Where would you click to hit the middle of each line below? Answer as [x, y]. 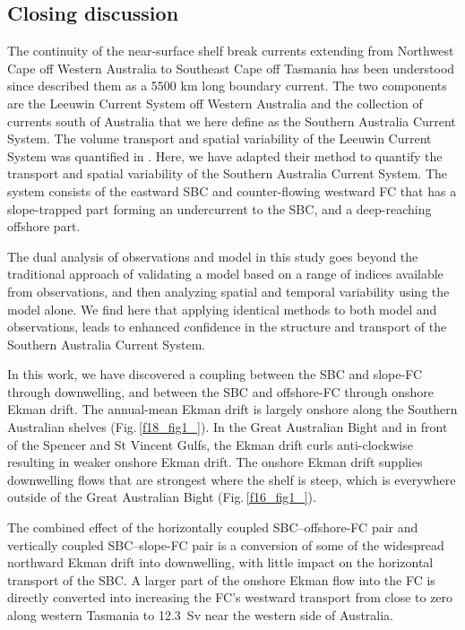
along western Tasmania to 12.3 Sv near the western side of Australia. [201, 615]
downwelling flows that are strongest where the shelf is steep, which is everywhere [232, 479]
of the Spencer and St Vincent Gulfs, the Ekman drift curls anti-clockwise [210, 444]
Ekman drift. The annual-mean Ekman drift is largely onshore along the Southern [232, 409]
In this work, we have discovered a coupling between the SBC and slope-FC [215, 374]
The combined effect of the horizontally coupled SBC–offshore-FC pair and [213, 527]
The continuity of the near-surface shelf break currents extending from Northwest [231, 51]
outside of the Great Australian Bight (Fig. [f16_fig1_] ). [162, 497]
